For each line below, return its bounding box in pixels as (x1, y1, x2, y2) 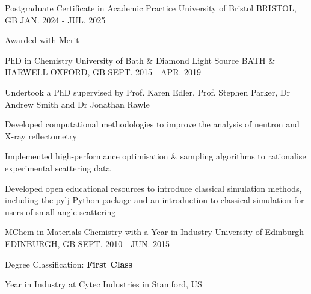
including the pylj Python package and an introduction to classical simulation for (5, 194, 304, 206)
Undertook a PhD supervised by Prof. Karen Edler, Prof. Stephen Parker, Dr (5, 85, 291, 98)
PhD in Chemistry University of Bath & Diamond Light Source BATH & (5, 54, 276, 66)
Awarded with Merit (5, 34, 79, 46)
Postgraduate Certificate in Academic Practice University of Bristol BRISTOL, (5, 2, 297, 14)
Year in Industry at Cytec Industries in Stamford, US (5, 278, 202, 290)
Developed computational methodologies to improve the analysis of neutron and (5, 118, 300, 130)
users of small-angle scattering (5, 205, 116, 218)
